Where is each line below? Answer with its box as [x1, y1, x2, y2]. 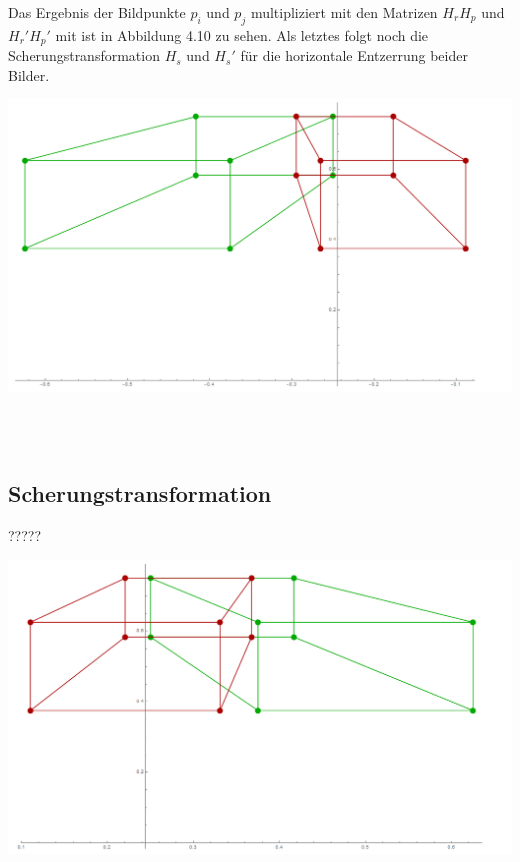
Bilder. [8, 64, 50, 85]
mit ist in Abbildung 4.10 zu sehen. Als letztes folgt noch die [55, 24, 429, 45]
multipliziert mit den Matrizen [250, 2, 438, 22]
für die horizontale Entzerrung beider [240, 45, 468, 66]
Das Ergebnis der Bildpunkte [8, 2, 186, 22]
